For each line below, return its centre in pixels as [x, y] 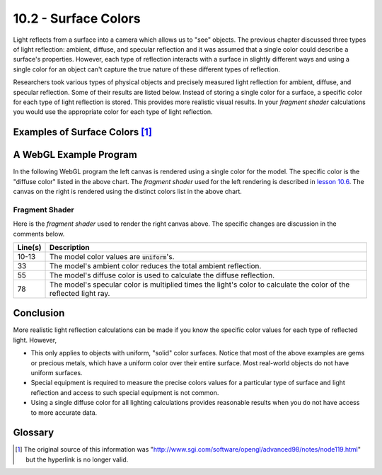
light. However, [35, 340]
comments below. [39, 234]
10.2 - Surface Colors [77, 18]
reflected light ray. [80, 293]
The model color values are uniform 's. [112, 256]
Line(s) [29, 247]
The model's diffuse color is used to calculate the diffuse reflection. [162, 275]
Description [70, 247]
